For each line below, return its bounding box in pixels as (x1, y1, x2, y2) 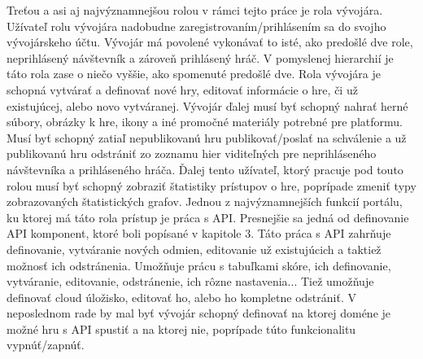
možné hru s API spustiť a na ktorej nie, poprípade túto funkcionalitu (7, 320, 356, 337)
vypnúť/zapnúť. (7, 336, 85, 353)
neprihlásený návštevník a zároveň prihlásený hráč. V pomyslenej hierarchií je (7, 49, 394, 66)
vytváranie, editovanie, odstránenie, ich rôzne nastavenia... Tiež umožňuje (7, 273, 374, 290)
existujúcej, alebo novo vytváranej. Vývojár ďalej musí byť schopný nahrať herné (7, 97, 408, 114)
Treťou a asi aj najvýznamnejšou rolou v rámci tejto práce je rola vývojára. (7, 2, 383, 18)
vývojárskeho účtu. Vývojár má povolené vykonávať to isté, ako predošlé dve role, (7, 33, 413, 50)
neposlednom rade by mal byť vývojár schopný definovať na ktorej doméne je (7, 304, 391, 322)
